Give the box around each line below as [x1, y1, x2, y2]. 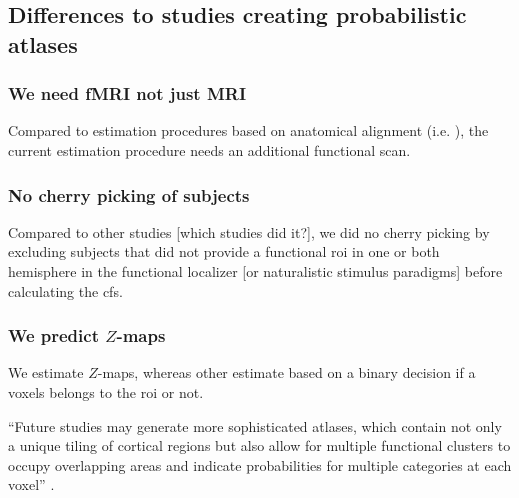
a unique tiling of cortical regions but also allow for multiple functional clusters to [8, 435, 511, 456]
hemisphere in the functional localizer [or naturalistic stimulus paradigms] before [8, 260, 503, 281]
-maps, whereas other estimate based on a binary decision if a [97, 362, 476, 383]
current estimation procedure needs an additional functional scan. [8, 139, 411, 160]
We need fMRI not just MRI [8, 81, 247, 106]
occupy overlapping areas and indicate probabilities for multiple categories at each [8, 454, 512, 475]
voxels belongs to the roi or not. [8, 381, 204, 402]
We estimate [8, 362, 84, 383]
